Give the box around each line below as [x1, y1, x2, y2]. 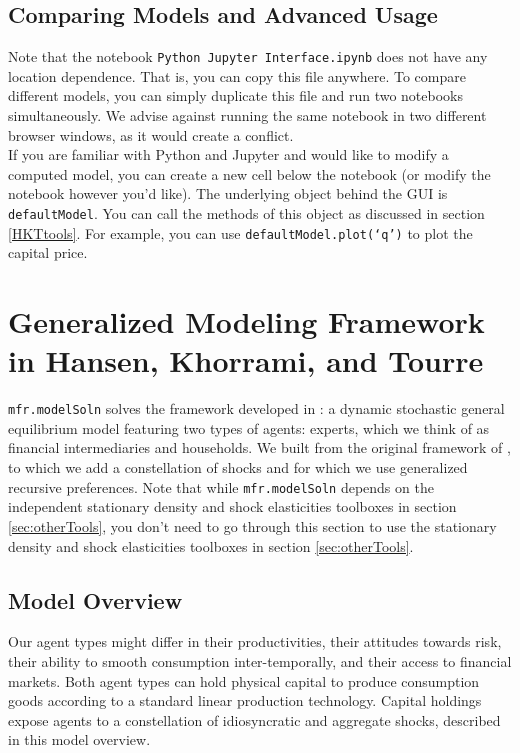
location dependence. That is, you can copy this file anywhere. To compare [8, 65, 466, 86]
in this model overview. [8, 729, 151, 750]
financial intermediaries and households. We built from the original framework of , [8, 437, 511, 458]
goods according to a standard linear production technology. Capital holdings [8, 690, 482, 711]
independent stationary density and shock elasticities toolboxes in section [8, 496, 457, 517]
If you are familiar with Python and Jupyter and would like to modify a [8, 144, 449, 165]
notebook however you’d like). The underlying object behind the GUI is [8, 183, 448, 204]
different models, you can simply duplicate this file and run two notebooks [8, 85, 464, 106]
